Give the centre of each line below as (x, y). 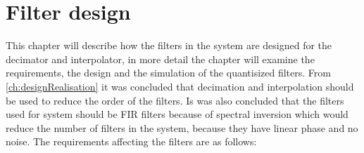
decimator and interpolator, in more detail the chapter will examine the (160, 59)
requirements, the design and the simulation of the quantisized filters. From (168, 73)
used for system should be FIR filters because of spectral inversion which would (177, 114)
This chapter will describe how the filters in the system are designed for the (169, 45)
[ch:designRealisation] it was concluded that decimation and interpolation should (180, 86)
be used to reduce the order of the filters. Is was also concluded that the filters (175, 100)
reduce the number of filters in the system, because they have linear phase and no (182, 127)
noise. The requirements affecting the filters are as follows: (131, 141)
